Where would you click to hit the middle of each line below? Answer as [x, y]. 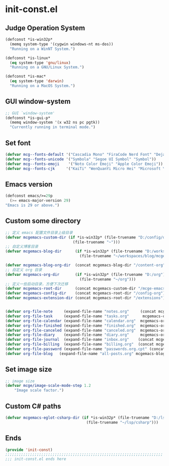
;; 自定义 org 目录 [24, 270]
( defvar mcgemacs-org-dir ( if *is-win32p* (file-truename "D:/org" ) [85, 274]
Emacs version [29, 184]
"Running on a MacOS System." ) [43, 86]
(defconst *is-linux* [28, 58]
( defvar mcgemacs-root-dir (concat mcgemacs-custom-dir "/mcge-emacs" [86, 288]
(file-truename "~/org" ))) [108, 279]
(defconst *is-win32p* [29, 39]
